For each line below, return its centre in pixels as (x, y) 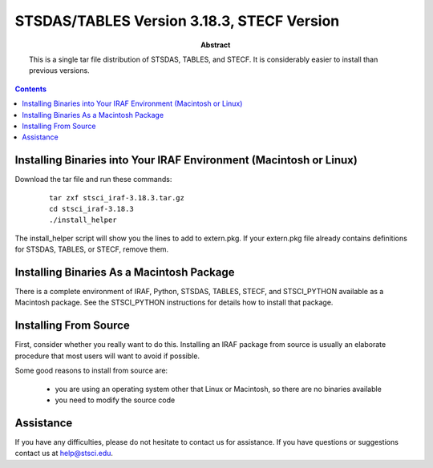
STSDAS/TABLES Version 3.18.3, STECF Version (177, 21)
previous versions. (59, 71)
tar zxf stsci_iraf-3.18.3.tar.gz (117, 198)
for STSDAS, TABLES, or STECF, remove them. (91, 249)
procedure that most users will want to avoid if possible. (107, 356)
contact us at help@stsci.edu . (64, 454)
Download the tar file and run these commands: (93, 180)
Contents (31, 89)
